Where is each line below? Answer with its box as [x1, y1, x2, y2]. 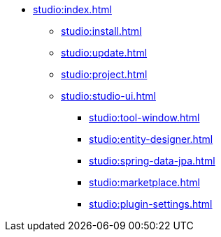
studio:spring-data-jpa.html [89, 155, 215, 167]
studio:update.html [61, 47, 148, 59]
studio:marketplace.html [89, 176, 200, 188]
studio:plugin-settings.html [89, 198, 213, 210]
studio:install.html [61, 25, 142, 37]
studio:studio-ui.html [61, 90, 156, 102]
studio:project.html [61, 68, 148, 80]
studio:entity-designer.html [89, 133, 213, 145]
